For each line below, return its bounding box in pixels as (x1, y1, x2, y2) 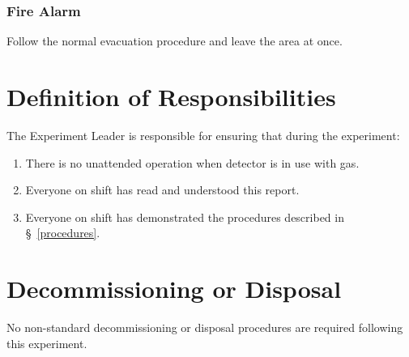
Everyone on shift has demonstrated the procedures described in (25, 208, 344, 225)
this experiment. (6, 334, 87, 351)
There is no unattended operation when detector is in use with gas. (25, 154, 360, 171)
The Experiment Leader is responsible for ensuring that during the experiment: (6, 126, 400, 143)
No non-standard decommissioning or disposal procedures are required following (6, 319, 403, 336)
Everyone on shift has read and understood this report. (25, 181, 300, 198)
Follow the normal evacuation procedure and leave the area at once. (6, 32, 343, 49)
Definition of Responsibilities (6, 80, 336, 113)
